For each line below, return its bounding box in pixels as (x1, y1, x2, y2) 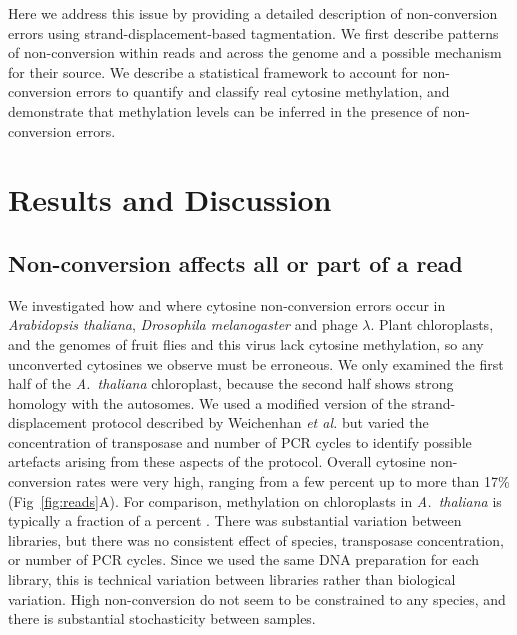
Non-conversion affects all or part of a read (8, 247, 463, 278)
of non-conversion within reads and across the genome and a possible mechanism (8, 42, 502, 63)
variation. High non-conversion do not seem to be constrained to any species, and (8, 588, 506, 609)
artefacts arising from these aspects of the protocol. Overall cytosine (8, 451, 426, 472)
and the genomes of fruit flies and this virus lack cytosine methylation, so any (8, 333, 484, 354)
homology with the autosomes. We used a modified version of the (8, 392, 407, 413)
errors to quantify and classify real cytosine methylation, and (76, 81, 450, 102)
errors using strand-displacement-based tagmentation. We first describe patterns (8, 22, 499, 43)
